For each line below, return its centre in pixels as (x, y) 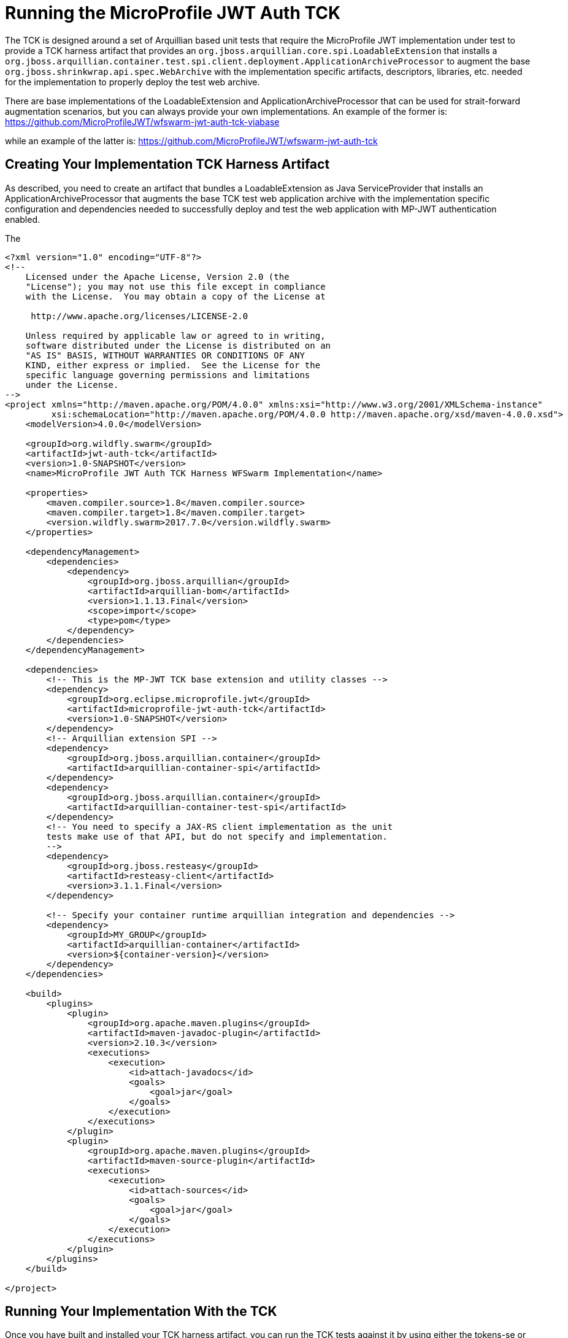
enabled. (23, 219)
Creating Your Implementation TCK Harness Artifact (167, 164)
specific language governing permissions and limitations (168, 375)
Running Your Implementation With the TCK (141, 1312)
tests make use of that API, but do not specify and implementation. (217, 836)
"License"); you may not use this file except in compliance (175, 286)
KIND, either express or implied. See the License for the (173, 365)
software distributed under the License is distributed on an (178, 345)
